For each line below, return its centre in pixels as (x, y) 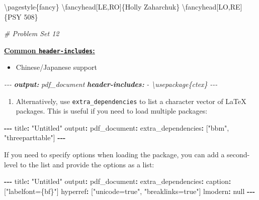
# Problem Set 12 (32, 33)
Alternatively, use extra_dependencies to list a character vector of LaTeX (131, 101)
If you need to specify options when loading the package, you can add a (114, 155)
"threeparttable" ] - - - (35, 137)
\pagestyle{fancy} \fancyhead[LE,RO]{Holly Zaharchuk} (92, 7)
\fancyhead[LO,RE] (212, 7)
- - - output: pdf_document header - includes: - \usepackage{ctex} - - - (111, 84)
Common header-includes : (50, 50)
